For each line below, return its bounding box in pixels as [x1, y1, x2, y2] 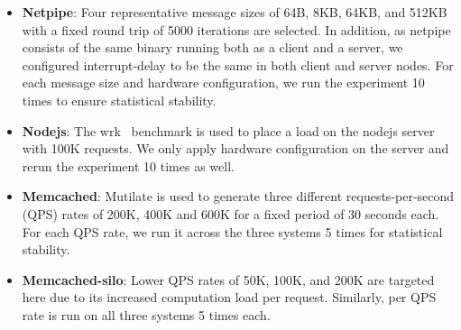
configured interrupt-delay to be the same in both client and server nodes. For [22, 55, 454, 74]
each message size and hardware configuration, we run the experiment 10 [22, 73, 425, 92]
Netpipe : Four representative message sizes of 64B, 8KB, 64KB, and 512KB [22, 3, 447, 21]
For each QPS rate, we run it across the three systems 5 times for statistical [22, 222, 443, 241]
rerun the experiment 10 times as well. [22, 156, 235, 175]
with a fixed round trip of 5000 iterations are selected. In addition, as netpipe [22, 20, 451, 39]
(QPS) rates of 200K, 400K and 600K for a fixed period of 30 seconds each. [22, 204, 439, 223]
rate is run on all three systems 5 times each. [22, 305, 271, 324]
